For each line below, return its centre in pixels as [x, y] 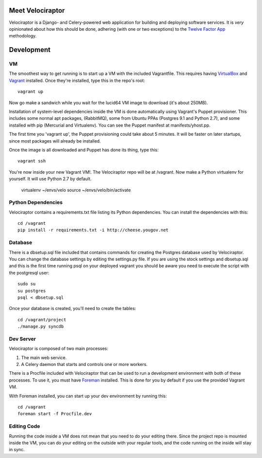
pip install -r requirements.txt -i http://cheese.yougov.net [93, 230]
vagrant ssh [32, 161]
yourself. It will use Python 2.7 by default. [50, 179]
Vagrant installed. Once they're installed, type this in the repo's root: [77, 80]
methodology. [23, 36]
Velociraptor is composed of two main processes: [59, 348]
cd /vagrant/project [42, 320]
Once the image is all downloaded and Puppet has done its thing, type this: [84, 150]
